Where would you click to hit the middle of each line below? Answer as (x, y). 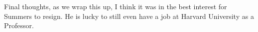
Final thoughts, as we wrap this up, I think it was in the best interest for (116, 6)
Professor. (19, 25)
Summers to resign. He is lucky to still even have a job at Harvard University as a (129, 16)
